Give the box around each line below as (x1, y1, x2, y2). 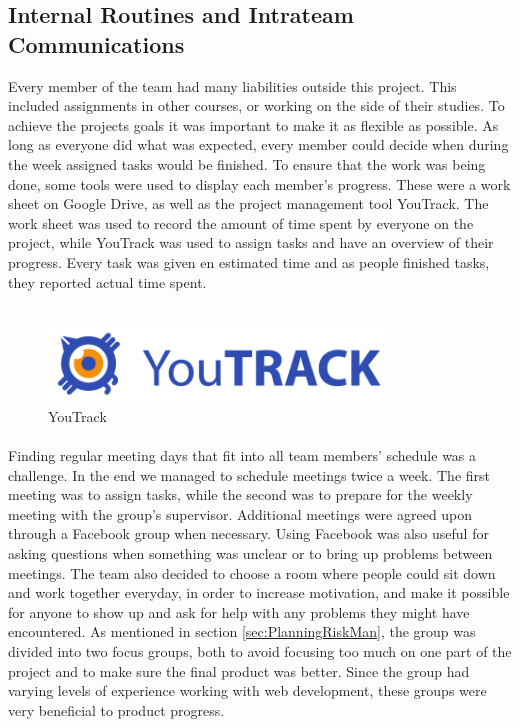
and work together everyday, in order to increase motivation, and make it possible (8, 582, 510, 603)
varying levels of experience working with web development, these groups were (8, 680, 487, 701)
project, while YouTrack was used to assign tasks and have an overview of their (8, 232, 494, 253)
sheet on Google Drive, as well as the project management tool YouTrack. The (8, 193, 489, 214)
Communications (8, 28, 185, 59)
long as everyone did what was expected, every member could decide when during (8, 134, 509, 155)
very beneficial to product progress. (8, 699, 225, 720)
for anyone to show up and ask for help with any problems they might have (8, 601, 470, 622)
